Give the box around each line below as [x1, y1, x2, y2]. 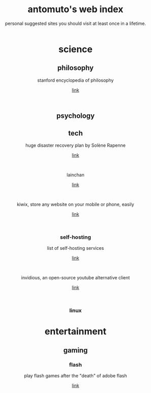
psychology [56, 112, 95, 120]
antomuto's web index [27, 4, 124, 15]
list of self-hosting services [47, 245, 104, 251]
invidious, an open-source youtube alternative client [21, 275, 130, 281]
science [58, 43, 93, 55]
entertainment [44, 326, 107, 337]
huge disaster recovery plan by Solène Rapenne [25, 142, 126, 148]
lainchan [66, 172, 85, 178]
